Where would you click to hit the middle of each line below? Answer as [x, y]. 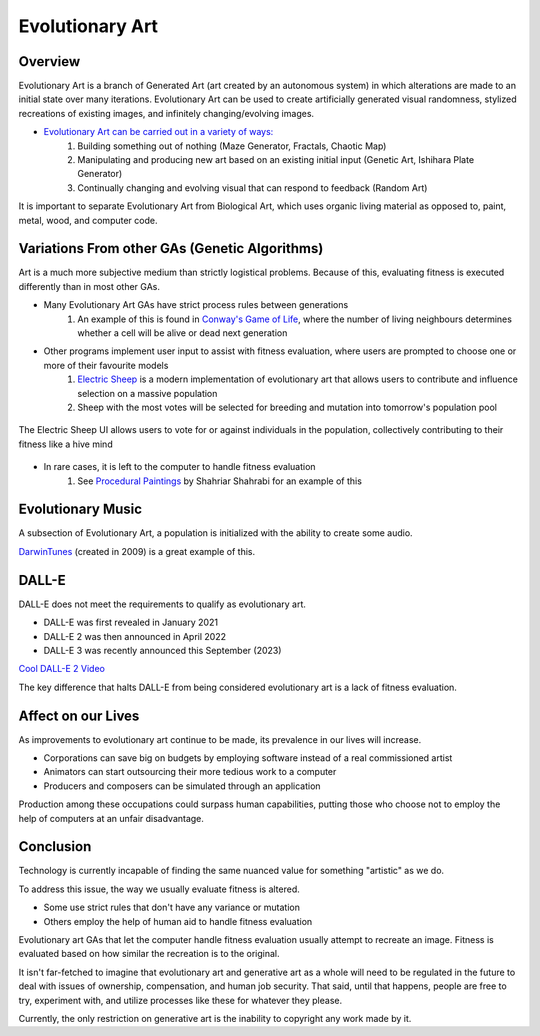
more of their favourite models [106, 365]
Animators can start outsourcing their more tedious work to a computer [190, 772]
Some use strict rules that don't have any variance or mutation [171, 907]
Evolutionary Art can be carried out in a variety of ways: [158, 132]
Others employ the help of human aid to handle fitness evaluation [178, 921]
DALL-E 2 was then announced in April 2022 [135, 636]
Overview [49, 61]
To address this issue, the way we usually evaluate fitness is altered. [159, 889]
